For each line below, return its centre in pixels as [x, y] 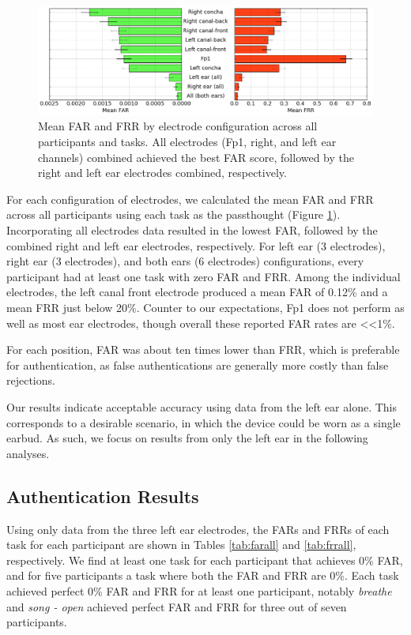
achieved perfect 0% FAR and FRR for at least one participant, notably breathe [199, 590]
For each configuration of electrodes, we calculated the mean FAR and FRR [190, 199]
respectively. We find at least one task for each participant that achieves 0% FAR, [205, 560]
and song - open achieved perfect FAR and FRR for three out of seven [177, 606]
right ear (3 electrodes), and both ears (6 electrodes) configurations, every [185, 261]
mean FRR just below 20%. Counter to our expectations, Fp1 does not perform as [205, 307]
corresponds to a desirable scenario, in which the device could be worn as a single [204, 422]
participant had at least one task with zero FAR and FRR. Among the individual [204, 276]
